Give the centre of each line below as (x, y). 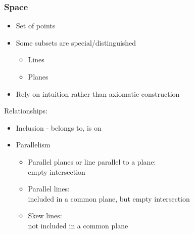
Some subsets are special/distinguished (76, 42)
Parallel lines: (49, 189)
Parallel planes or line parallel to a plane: (92, 161)
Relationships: (26, 111)
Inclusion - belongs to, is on (59, 127)
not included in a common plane (78, 225)
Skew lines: (45, 216)
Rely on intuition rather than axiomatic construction (98, 93)
